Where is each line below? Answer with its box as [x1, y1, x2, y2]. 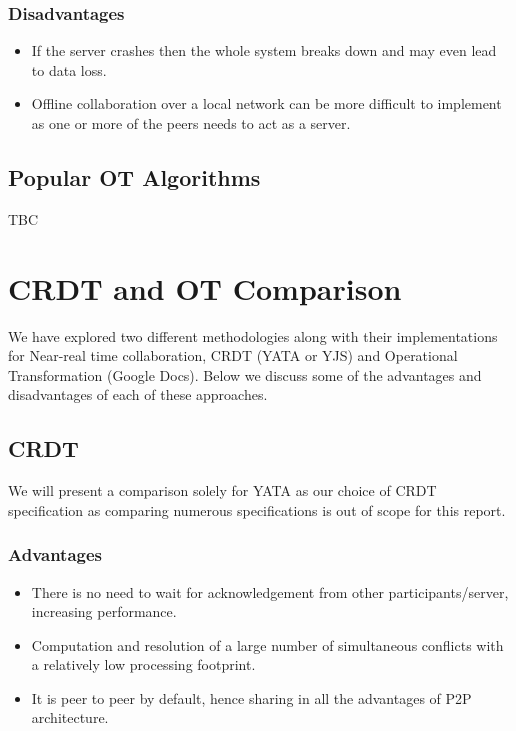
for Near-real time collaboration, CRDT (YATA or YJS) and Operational [8, 345, 458, 366]
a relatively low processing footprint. [31, 654, 256, 675]
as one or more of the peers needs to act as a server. [31, 113, 351, 133]
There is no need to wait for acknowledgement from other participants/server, [31, 581, 509, 602]
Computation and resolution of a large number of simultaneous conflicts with [31, 634, 504, 655]
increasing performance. [31, 601, 177, 622]
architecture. [31, 707, 109, 728]
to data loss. [31, 59, 107, 80]
